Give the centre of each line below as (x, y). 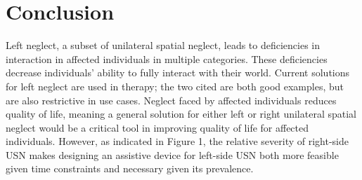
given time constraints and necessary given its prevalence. (130, 168)
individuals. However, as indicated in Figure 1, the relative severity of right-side (177, 141)
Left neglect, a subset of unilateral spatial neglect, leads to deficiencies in (163, 45)
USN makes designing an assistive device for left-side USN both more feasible (172, 154)
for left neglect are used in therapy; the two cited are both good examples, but (175, 86)
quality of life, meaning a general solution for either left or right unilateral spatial (181, 114)
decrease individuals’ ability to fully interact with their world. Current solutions (178, 72)
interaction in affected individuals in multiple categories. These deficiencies (167, 58)
